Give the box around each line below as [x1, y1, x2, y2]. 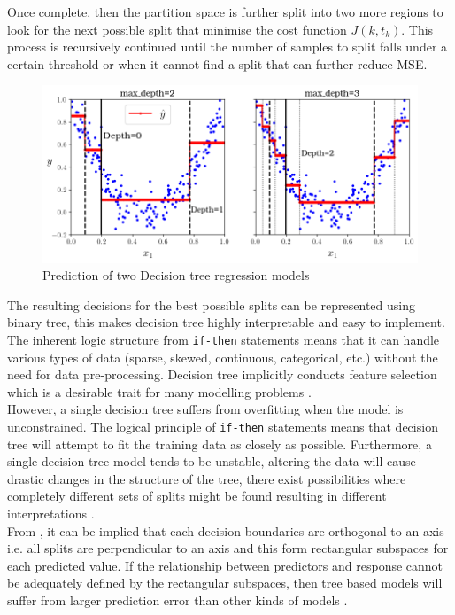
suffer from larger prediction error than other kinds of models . [7, 590, 348, 609]
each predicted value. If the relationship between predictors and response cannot [7, 556, 443, 574]
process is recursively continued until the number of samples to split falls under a [7, 37, 448, 56]
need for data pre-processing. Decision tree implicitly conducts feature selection [7, 365, 437, 384]
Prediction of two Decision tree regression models [42, 266, 310, 284]
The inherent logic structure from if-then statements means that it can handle [7, 330, 440, 348]
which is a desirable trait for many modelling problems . [7, 382, 312, 401]
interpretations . [7, 503, 95, 522]
